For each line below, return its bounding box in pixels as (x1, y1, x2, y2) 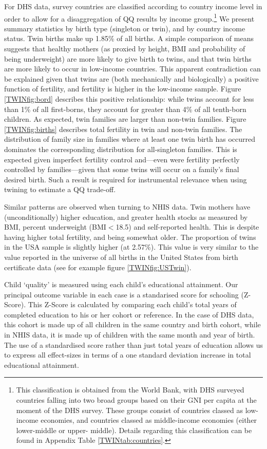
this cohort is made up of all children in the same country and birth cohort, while (4, 319, 261, 330)
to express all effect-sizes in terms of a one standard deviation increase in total (4, 349, 251, 360)
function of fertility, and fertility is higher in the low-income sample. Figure (4, 83, 241, 94)
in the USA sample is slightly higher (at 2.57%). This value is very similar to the (4, 241, 259, 252)
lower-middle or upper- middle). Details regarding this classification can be (16, 424, 252, 435)
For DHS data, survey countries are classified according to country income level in (4, 1, 262, 11)
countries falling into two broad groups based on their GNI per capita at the (16, 395, 257, 405)
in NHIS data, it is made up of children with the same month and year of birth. (4, 329, 255, 340)
